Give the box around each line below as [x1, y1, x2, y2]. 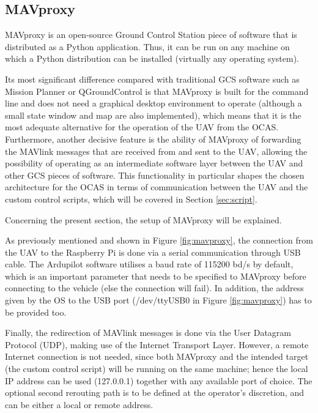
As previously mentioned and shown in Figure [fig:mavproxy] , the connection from [5, 234, 313, 247]
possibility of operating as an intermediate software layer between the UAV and [5, 157, 303, 169]
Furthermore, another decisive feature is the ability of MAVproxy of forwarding [5, 132, 301, 145]
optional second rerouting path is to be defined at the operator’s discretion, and [5, 386, 304, 399]
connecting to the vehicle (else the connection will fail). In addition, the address [5, 281, 304, 294]
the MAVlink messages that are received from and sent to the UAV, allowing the [5, 144, 308, 157]
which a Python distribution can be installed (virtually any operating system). [5, 52, 299, 65]
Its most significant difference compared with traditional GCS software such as [5, 72, 300, 85]
